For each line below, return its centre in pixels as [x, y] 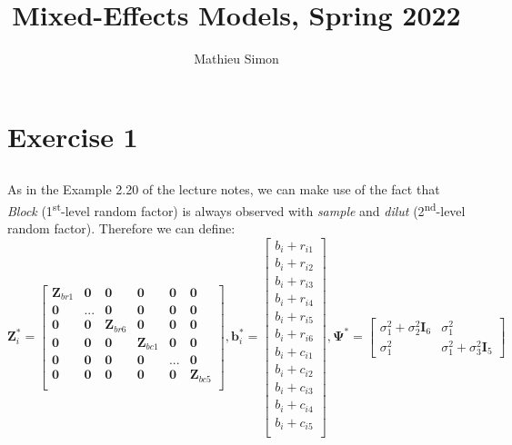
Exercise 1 [73, 136]
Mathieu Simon [236, 59]
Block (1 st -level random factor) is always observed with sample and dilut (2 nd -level [236, 209]
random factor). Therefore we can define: [121, 228]
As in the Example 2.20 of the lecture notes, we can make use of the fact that [224, 189]
